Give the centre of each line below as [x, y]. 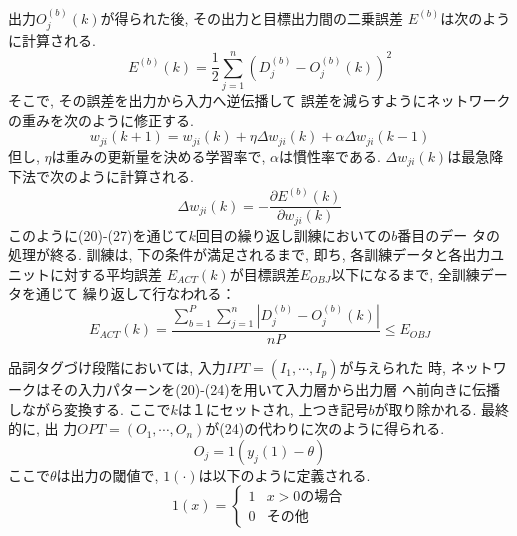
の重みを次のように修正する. [101, 119]
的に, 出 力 [43, 428]
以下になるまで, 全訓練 [405, 273]
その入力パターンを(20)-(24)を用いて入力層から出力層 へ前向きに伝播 [274, 389]
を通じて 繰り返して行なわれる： [128, 293]
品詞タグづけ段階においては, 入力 [117, 367]
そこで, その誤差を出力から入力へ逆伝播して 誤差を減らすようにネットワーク [259, 99]
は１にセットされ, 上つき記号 [273, 408]
